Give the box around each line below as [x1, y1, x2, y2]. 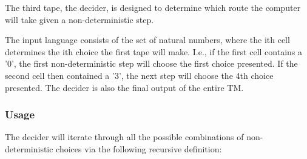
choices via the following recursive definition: [56, 142, 222, 155]
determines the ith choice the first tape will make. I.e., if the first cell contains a [5, 45, 302, 58]
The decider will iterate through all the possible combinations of [5, 130, 244, 143]
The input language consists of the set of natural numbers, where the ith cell [5, 33, 290, 46]
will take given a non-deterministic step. [5, 13, 154, 25]
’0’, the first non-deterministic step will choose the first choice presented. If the [5, 57, 298, 70]
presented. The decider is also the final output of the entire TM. [5, 81, 244, 93]
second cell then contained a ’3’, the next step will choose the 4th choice [5, 69, 274, 81]
